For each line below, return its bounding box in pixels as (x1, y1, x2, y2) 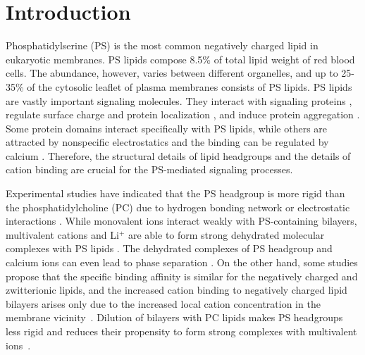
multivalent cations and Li (6, 227, 119, 242)
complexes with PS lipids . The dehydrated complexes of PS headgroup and (6, 241, 333, 256)
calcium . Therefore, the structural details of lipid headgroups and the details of (6, 148, 351, 163)
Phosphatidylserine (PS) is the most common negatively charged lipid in (6, 38, 318, 53)
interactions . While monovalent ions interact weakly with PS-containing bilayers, (6, 213, 357, 228)
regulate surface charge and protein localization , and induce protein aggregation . (6, 107, 360, 122)
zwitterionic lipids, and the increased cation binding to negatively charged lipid (6, 282, 347, 297)
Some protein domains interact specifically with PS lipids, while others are (6, 120, 328, 135)
